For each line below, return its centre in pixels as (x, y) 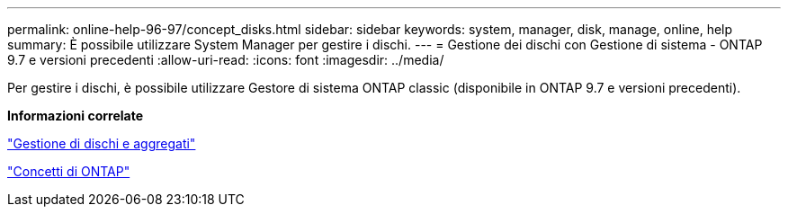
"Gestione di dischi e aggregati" (102, 143)
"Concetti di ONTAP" (69, 171)
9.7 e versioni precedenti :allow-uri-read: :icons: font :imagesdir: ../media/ (226, 60)
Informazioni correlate (76, 116)
